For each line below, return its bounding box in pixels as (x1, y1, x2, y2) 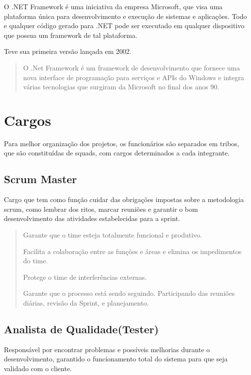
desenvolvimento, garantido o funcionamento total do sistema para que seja (4, 354, 228, 364)
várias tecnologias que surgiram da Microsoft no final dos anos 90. (23, 82, 219, 92)
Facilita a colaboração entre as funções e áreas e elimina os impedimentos (23, 246, 242, 256)
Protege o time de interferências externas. (23, 272, 147, 282)
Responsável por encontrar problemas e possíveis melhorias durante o (4, 344, 210, 354)
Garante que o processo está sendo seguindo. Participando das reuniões (23, 288, 235, 298)
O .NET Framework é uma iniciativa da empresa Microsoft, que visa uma (4, 1, 223, 11)
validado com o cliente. (4, 363, 72, 373)
